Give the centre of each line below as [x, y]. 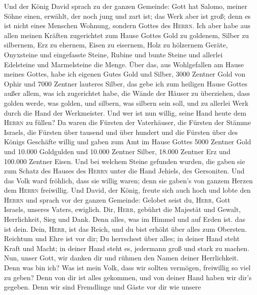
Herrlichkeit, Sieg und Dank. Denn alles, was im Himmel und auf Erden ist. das [125, 219]
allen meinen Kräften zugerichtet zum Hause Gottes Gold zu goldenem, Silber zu [127, 35]
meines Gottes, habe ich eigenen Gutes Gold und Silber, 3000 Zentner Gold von [125, 74]
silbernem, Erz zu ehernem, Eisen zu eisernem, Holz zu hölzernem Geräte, [116, 45]
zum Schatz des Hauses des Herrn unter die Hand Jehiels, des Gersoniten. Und [124, 171]
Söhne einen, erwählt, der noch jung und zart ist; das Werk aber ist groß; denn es [128, 16]
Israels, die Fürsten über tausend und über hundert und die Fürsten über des [121, 132]
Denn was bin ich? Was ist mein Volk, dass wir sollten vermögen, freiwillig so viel [127, 268]
